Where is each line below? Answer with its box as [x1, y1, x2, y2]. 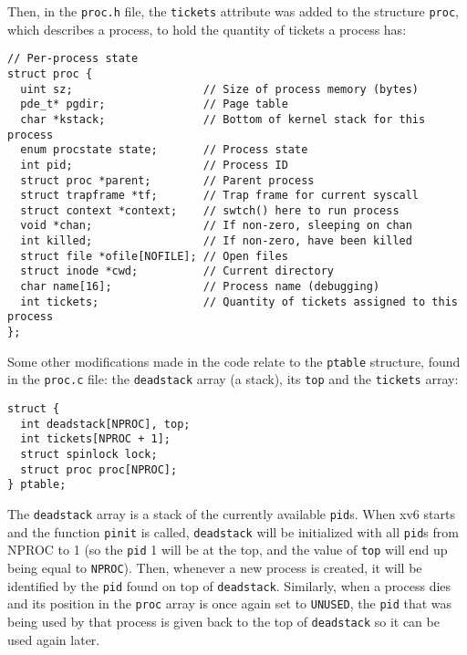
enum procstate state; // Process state [20, 143, 308, 157]
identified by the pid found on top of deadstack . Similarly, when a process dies [7, 576, 451, 595]
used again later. [7, 629, 100, 649]
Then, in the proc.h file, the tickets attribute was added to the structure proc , [7, 2, 459, 20]
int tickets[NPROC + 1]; [20, 432, 171, 446]
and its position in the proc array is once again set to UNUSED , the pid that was [7, 594, 452, 613]
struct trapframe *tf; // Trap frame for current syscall [20, 189, 420, 203]
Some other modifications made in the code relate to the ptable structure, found [7, 351, 461, 370]
